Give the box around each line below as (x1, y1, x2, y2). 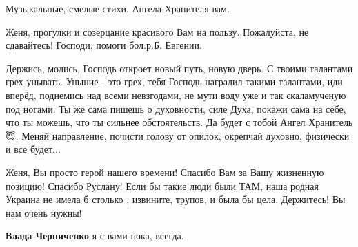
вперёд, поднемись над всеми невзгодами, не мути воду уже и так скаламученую (6, 87, 346, 102)
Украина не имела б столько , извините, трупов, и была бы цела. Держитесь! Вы (6, 192, 346, 206)
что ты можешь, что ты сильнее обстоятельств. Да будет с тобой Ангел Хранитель (6, 115, 353, 129)
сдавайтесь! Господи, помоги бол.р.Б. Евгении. (6, 38, 202, 52)
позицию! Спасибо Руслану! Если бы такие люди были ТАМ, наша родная (6, 178, 319, 193)
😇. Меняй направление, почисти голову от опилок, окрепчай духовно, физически (6, 128, 350, 142)
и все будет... (6, 142, 61, 156)
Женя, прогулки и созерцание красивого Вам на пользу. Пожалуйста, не (6, 24, 309, 39)
